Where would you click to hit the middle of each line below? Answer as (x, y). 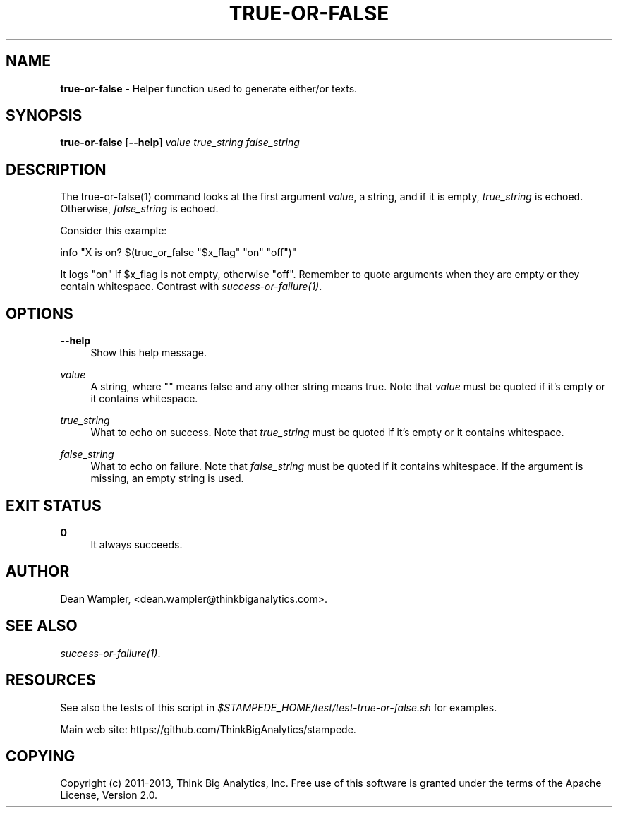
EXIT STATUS (54, 505)
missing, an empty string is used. (167, 478)
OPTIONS (40, 313)
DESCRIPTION (56, 169)
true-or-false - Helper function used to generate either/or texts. (209, 88)
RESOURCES (51, 680)
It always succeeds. (137, 544)
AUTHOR (38, 572)
